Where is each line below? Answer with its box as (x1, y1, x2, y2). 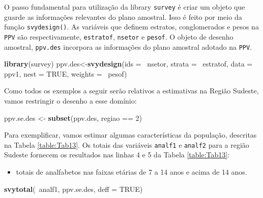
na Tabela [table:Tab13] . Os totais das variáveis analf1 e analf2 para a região (4, 139, 249, 150)
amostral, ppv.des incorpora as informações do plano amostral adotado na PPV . (4, 41, 252, 52)
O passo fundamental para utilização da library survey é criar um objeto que (4, 2, 245, 12)
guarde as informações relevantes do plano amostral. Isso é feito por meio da (4, 11, 242, 22)
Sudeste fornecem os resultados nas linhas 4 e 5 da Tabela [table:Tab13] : (4, 149, 230, 160)
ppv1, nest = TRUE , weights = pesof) (4, 68, 127, 79)
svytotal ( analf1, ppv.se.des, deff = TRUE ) (4, 183, 143, 194)
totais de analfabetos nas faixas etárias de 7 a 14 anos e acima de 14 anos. (16, 167, 247, 177)
